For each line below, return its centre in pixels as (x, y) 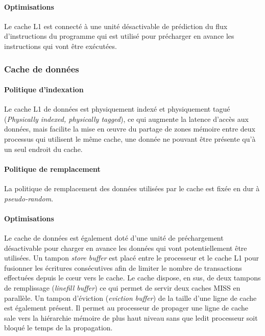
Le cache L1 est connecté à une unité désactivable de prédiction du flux (116, 26)
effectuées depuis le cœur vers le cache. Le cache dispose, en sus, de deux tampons (132, 278)
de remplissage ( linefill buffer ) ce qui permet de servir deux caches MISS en (122, 287)
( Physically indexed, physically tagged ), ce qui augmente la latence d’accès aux (126, 119)
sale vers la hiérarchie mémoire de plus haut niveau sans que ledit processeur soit (131, 317)
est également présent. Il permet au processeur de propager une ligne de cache (126, 308)
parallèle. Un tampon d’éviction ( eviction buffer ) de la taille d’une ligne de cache (130, 298)
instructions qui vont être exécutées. (61, 46)
